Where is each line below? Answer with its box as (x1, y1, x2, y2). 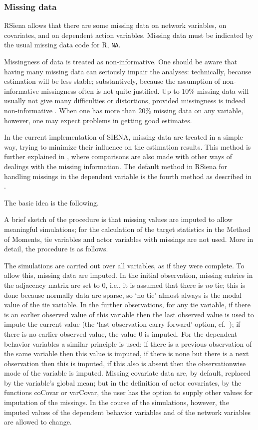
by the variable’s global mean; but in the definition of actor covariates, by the (4, 377, 242, 388)
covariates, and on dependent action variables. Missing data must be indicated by (4, 29, 254, 40)
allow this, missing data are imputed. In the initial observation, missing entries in (4, 270, 253, 280)
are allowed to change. (4, 417, 72, 427)
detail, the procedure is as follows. (4, 243, 108, 254)
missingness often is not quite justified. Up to (41, 85, 180, 96)
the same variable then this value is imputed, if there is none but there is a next (4, 348, 249, 359)
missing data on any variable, (153, 105, 244, 116)
